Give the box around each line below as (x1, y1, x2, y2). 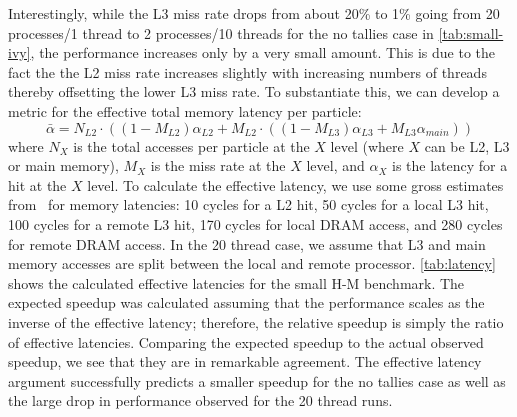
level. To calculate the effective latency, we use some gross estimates (87, 174, 504, 195)
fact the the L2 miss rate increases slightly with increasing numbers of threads (8, 61, 487, 82)
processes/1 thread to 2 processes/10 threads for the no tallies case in (8, 22, 434, 43)
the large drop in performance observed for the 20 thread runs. (8, 390, 393, 411)
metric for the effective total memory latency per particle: (8, 100, 362, 121)
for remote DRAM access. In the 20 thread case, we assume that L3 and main (8, 233, 486, 254)
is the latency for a (392, 155, 508, 176)
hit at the (8, 174, 67, 195)
